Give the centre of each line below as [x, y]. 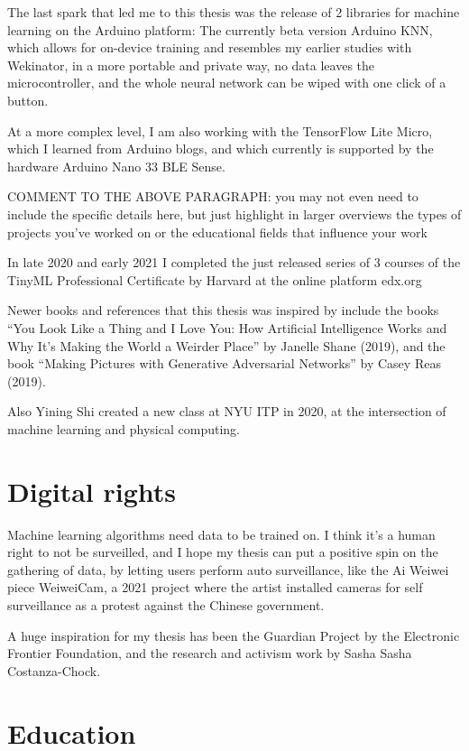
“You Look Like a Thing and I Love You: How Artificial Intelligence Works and [227, 327]
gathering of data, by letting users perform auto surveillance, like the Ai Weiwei [228, 569]
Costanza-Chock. [54, 670]
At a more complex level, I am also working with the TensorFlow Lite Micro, [220, 130]
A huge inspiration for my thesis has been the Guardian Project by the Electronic [234, 635]
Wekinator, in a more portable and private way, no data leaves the [191, 65]
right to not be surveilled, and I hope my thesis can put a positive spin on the [223, 552]
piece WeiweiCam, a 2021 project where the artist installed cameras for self [215, 587]
